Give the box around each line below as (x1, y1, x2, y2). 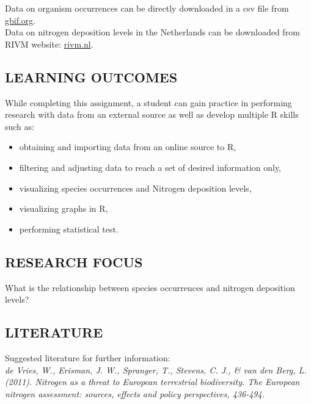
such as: (5, 120, 34, 132)
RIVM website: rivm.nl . (5, 37, 93, 50)
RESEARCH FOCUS (5, 252, 143, 271)
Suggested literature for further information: (5, 351, 170, 364)
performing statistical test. (19, 222, 119, 235)
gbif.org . (5, 13, 36, 26)
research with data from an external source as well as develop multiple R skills (5, 108, 299, 121)
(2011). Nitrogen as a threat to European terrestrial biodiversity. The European (5, 375, 300, 388)
